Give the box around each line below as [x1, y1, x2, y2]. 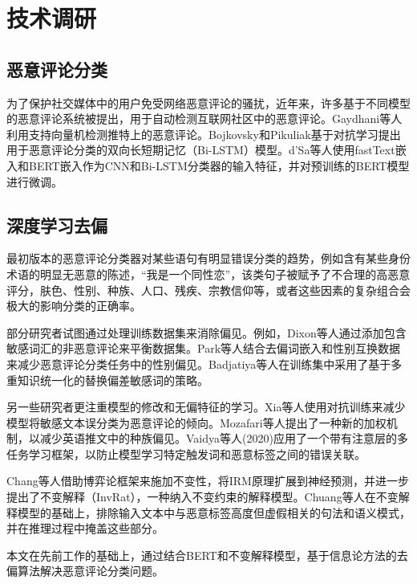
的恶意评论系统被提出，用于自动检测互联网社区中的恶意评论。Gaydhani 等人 [6, 110, 403, 127]
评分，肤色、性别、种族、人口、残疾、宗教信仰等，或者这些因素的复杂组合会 [6, 281, 411, 298]
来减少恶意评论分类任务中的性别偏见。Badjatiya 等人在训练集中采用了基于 [6, 355, 391, 372]
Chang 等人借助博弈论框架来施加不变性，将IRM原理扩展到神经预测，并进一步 [6, 472, 409, 489]
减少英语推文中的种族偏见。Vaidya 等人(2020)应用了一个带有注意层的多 [39, 430, 408, 447]
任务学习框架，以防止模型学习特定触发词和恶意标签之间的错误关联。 [6, 445, 366, 462]
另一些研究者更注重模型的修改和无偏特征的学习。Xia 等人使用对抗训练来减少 [6, 398, 406, 415]
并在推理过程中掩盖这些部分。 [6, 520, 164, 537]
